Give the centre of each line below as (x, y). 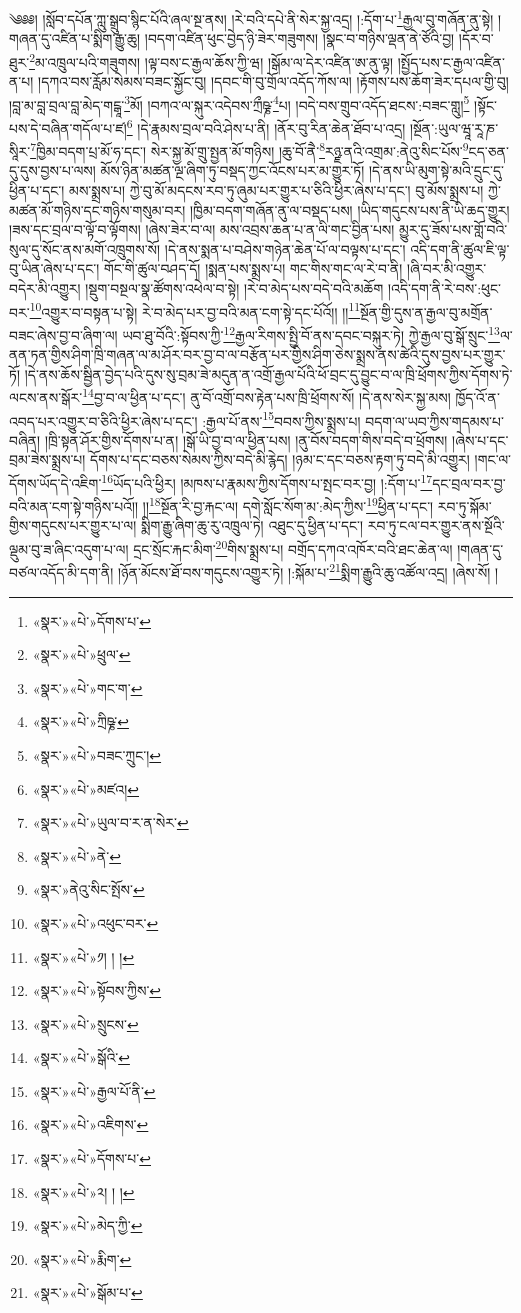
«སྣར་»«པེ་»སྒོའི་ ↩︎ (81, 1057)
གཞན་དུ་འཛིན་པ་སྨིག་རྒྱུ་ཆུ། (75, 38)
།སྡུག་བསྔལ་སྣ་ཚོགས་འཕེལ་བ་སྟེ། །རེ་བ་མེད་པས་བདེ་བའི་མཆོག (234, 288)
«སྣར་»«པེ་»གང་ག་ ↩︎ (87, 687)
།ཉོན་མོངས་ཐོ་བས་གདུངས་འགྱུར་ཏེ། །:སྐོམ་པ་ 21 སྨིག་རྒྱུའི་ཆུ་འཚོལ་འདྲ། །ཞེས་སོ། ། (308, 570)
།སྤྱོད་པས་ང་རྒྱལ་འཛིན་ (451, 61)
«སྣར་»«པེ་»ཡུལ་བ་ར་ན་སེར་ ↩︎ (110, 822)
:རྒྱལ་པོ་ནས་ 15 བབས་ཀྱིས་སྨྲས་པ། (281, 419)
